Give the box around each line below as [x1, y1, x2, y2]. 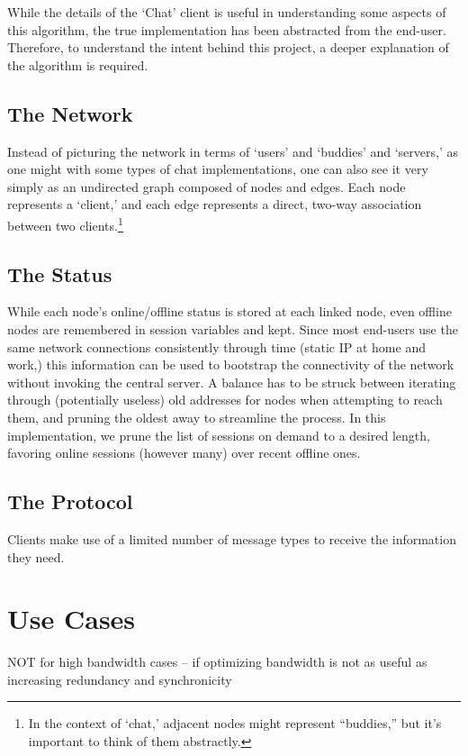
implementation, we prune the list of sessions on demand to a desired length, [7, 425, 430, 444]
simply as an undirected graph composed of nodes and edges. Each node [7, 177, 406, 196]
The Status [7, 260, 112, 287]
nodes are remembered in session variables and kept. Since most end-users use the [7, 320, 458, 338]
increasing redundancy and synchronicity [7, 669, 232, 688]
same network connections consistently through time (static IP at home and [7, 337, 426, 356]
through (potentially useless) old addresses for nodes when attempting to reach [7, 390, 443, 409]
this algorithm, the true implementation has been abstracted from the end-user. [7, 20, 446, 39]
